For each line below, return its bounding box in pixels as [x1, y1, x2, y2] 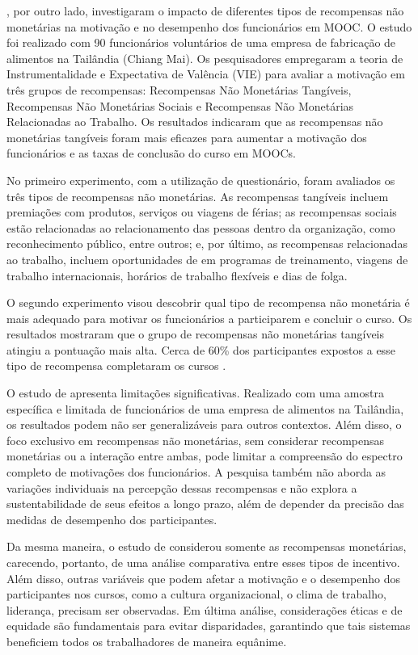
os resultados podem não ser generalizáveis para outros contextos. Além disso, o [6, 416, 402, 433]
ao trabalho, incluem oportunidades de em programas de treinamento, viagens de [6, 250, 408, 267]
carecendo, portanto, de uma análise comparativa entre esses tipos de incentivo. [6, 554, 400, 570]
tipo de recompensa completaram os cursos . [6, 357, 226, 374]
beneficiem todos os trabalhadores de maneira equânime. [6, 632, 287, 649]
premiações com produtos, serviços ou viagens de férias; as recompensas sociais [6, 204, 397, 220]
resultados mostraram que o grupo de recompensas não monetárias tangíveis [6, 325, 385, 342]
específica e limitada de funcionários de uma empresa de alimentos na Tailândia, [6, 400, 404, 417]
